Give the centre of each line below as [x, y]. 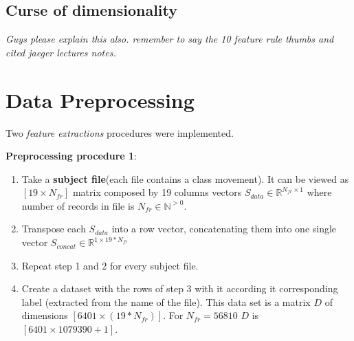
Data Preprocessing [100, 99]
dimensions [45, 315]
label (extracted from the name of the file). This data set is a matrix [166, 301]
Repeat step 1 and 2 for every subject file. [110, 265]
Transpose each [54, 229]
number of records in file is [78, 205]
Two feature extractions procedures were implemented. [120, 132]
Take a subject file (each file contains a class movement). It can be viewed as [185, 178]
